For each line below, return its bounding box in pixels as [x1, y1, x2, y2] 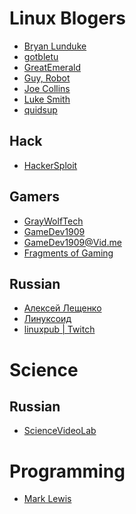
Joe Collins [23, 82, 71, 94]
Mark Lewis [23, 493, 72, 505]
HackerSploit [23, 159, 78, 171]
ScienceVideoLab [23, 425, 97, 437]
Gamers [9, 188, 60, 206]
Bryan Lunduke [23, 40, 87, 52]
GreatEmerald [23, 61, 81, 73]
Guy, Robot [23, 72, 71, 84]
